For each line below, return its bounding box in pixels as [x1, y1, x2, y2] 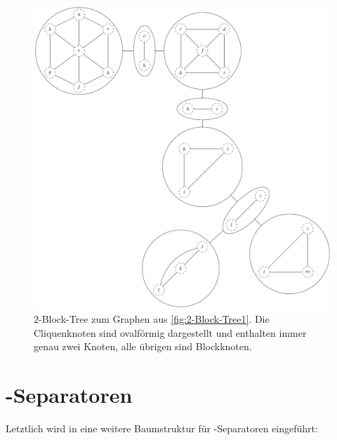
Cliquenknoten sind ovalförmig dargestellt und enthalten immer [34, 325, 307, 340]
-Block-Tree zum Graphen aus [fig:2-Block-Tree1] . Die [39, 312, 270, 326]
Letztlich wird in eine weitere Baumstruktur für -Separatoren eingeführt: [6, 420, 318, 435]
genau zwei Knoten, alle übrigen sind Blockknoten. [34, 339, 252, 354]
